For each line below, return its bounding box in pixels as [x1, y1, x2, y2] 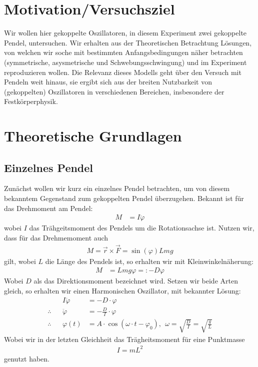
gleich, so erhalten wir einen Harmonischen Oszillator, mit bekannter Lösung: [4, 285, 241, 295]
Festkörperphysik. [4, 96, 58, 106]
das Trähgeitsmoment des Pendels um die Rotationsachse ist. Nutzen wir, [29, 222, 254, 233]
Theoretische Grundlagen [4, 125, 182, 146]
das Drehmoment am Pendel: [4, 202, 93, 213]
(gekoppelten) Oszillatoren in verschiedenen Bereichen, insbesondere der [4, 86, 224, 96]
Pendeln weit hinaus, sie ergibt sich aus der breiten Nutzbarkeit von [4, 76, 212, 87]
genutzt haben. [4, 353, 50, 363]
